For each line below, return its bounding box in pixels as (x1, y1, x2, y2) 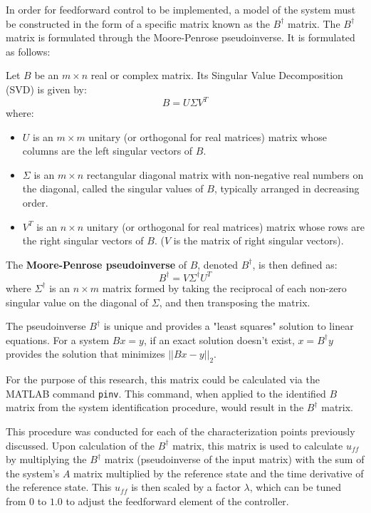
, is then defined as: (252, 256, 338, 271)
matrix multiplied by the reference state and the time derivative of (73, 465, 364, 480)
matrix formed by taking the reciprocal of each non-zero (102, 280, 347, 295)
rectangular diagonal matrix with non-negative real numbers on (86, 167, 364, 182)
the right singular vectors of (22, 233, 144, 248)
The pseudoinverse (6, 318, 86, 333)
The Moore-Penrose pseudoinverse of (6, 256, 187, 271)
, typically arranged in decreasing (214, 181, 360, 196)
